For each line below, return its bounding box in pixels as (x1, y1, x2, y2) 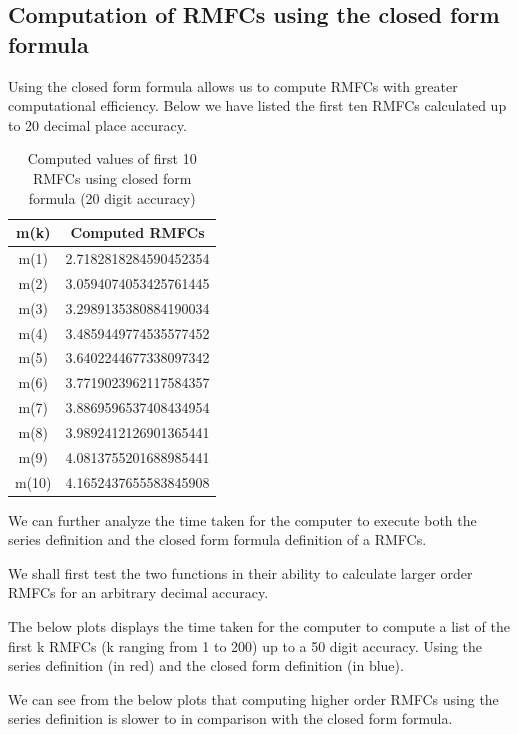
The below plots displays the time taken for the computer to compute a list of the (8, 616, 511, 637)
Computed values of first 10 (27, 148, 197, 169)
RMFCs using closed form (32, 167, 192, 188)
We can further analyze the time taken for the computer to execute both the (8, 509, 477, 530)
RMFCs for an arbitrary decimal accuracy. (8, 582, 269, 603)
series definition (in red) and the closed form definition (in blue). (8, 655, 404, 676)
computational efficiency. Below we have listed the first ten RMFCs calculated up (8, 95, 507, 116)
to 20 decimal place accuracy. (8, 114, 187, 135)
